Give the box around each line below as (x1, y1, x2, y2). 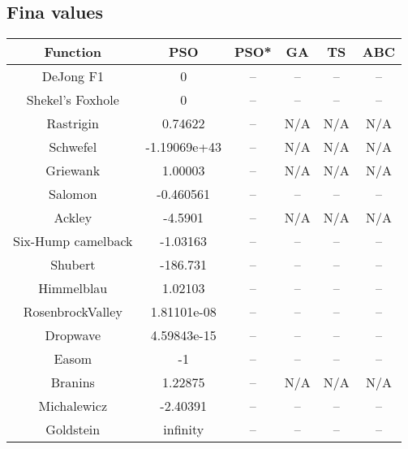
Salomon (48, 184, 97, 204)
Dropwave (45, 326, 101, 345)
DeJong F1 (41, 67, 104, 86)
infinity (163, 420, 204, 439)
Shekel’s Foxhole (26, 90, 119, 110)
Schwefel (49, 137, 97, 157)
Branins (50, 373, 95, 392)
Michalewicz (38, 396, 107, 416)
